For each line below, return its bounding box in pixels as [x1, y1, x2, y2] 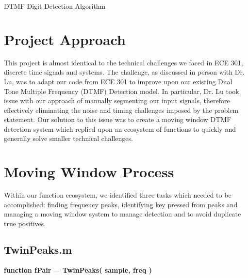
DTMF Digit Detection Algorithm [4, 1, 106, 11]
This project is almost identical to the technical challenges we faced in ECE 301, [4, 57, 243, 67]
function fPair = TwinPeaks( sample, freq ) [4, 264, 152, 275]
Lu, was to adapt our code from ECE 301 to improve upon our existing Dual [4, 76, 232, 86]
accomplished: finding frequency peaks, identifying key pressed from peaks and [4, 199, 238, 209]
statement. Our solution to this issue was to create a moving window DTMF [4, 114, 231, 124]
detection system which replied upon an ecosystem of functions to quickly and [4, 124, 236, 134]
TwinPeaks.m [4, 242, 72, 257]
